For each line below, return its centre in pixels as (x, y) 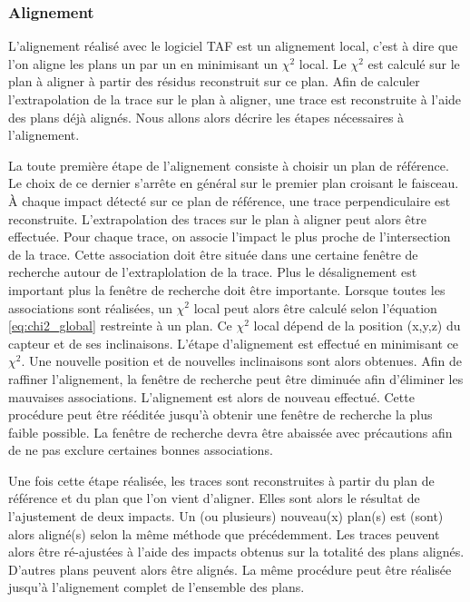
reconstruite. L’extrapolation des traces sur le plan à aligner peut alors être (217, 218)
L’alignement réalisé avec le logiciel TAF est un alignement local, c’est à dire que (233, 46)
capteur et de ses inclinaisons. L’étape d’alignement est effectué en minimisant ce (234, 343)
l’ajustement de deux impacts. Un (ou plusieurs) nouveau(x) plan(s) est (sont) (226, 516)
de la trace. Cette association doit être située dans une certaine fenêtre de (213, 254)
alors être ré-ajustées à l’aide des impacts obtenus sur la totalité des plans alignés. (236, 552)
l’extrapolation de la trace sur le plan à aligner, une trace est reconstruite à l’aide (235, 99)
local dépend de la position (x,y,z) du (357, 326)
